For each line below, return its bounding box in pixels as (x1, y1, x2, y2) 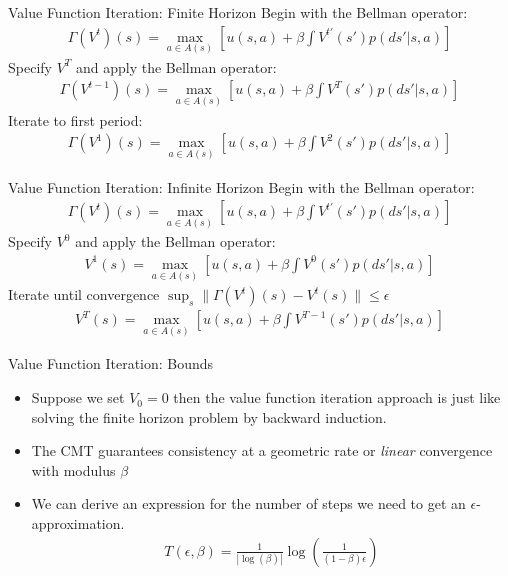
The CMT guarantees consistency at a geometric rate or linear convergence (31, 440, 493, 461)
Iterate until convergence (8, 284, 160, 305)
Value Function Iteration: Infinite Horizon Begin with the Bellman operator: (8, 176, 475, 197)
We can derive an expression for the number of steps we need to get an (31, 493, 466, 514)
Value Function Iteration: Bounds (8, 353, 214, 374)
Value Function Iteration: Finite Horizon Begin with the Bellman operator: (8, 2, 468, 22)
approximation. (31, 513, 125, 534)
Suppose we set (31, 387, 125, 408)
